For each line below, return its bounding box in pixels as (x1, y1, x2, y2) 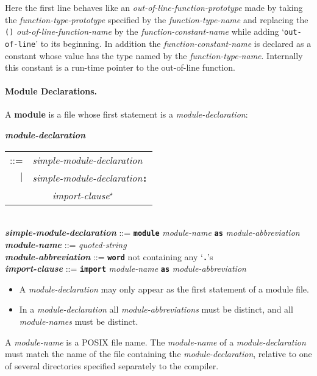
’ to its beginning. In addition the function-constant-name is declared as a (35, 37, 312, 49)
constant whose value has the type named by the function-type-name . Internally (5, 49, 303, 62)
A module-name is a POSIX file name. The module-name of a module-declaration (5, 335, 306, 348)
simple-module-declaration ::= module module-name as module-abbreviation (5, 226, 300, 239)
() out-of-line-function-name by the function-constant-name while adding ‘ (5, 25, 285, 38)
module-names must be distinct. (19, 315, 138, 328)
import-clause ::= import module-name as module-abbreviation (5, 262, 246, 275)
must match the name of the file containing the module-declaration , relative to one (5, 347, 312, 360)
